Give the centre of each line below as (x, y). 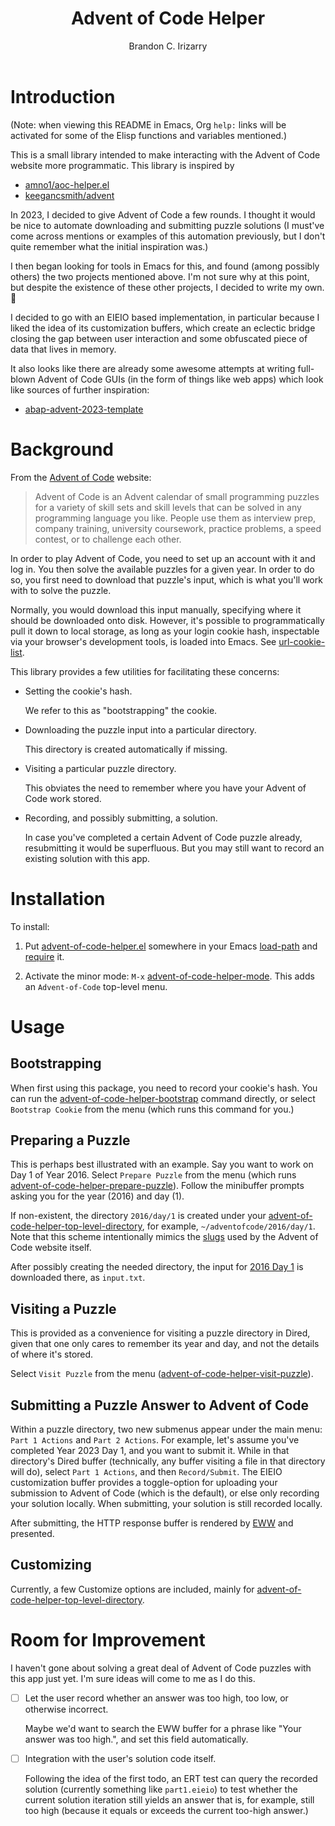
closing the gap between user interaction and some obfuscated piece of (159, 338)
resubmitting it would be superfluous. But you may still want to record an (174, 848)
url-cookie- (302, 641)
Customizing (51, 1565)
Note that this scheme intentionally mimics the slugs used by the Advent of (164, 1237)
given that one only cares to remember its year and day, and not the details (165, 1344)
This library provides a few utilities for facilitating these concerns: (145, 671)
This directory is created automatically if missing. (126, 749)
